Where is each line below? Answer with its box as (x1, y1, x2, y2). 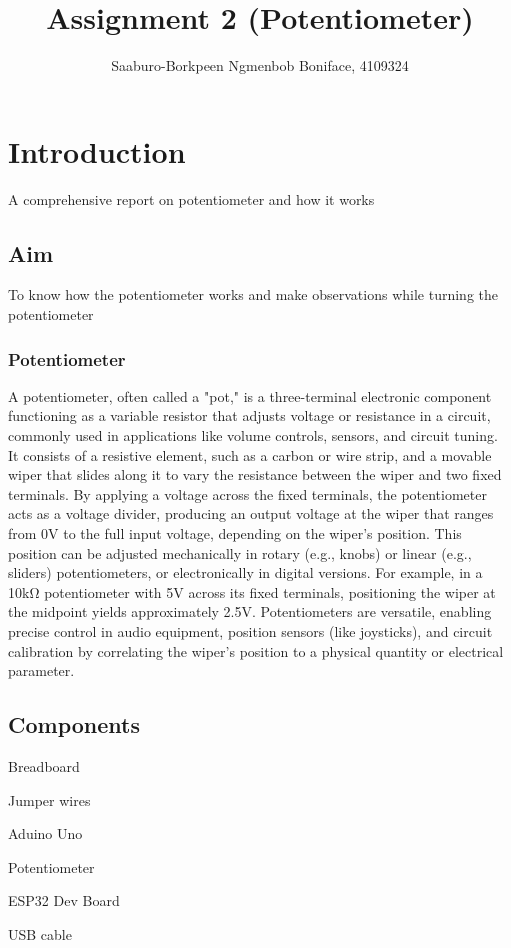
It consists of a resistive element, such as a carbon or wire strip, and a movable (8, 444, 492, 465)
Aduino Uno (8, 823, 83, 844)
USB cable (8, 923, 72, 944)
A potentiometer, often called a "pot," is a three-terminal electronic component (8, 385, 492, 406)
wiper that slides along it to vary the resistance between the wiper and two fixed (8, 464, 502, 485)
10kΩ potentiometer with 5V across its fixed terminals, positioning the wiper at (8, 581, 496, 602)
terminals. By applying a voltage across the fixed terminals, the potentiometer (8, 483, 487, 504)
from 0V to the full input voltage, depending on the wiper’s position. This (8, 523, 462, 544)
